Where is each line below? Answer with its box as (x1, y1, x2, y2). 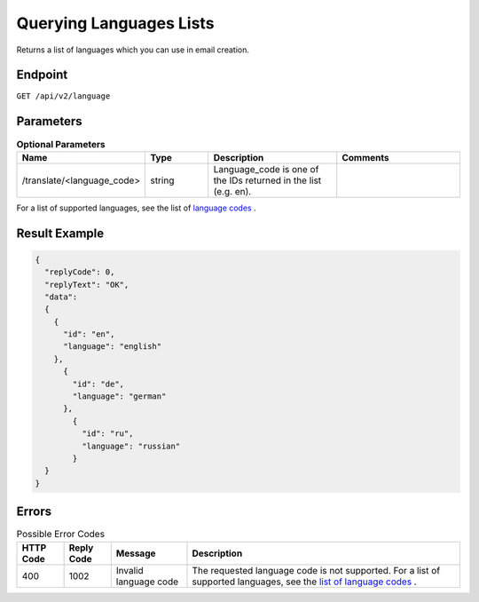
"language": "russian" (81, 440, 181, 451)
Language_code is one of (213, 162, 319, 175)
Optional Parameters (16, 138, 106, 150)
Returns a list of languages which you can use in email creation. (16, 44, 250, 55)
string (150, 174, 175, 186)
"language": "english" (63, 342, 162, 352)
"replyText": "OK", (44, 280, 130, 289)
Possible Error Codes (16, 528, 106, 541)
